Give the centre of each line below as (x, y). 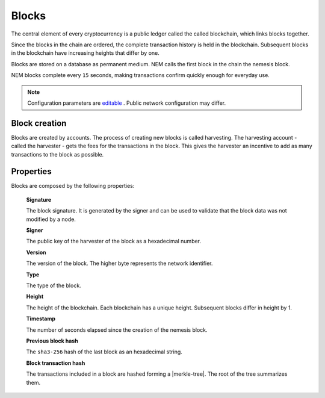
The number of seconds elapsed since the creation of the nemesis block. (117, 330)
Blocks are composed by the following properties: (73, 186)
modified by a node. (51, 219)
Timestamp (41, 319)
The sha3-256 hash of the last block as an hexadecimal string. (104, 352)
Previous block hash (52, 341)
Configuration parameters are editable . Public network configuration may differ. (126, 103)
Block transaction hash (56, 363)
